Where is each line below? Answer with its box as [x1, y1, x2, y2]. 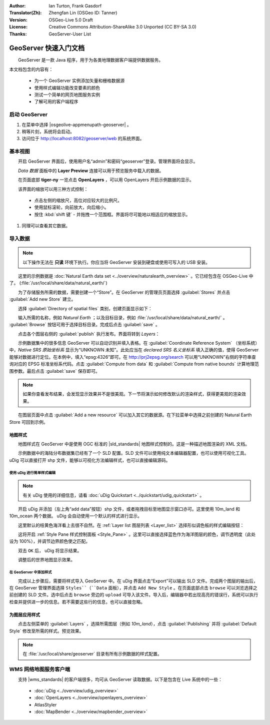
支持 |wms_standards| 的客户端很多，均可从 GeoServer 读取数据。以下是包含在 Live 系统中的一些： [17, 676, 222, 682]
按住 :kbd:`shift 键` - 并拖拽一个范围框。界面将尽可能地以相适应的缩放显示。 [34, 211, 190, 217]
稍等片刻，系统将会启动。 [21, 128, 74, 135]
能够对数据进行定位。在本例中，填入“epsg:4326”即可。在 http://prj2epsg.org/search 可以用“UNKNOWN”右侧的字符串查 [9, 354, 256, 360]
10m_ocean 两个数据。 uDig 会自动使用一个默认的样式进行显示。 [9, 513, 142, 519]
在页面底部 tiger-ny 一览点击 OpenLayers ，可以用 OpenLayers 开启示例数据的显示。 [17, 177, 194, 183]
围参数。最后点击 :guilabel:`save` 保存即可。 [9, 368, 100, 374]
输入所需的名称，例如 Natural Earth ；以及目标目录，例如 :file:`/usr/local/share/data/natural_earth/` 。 [17, 314, 227, 320]
